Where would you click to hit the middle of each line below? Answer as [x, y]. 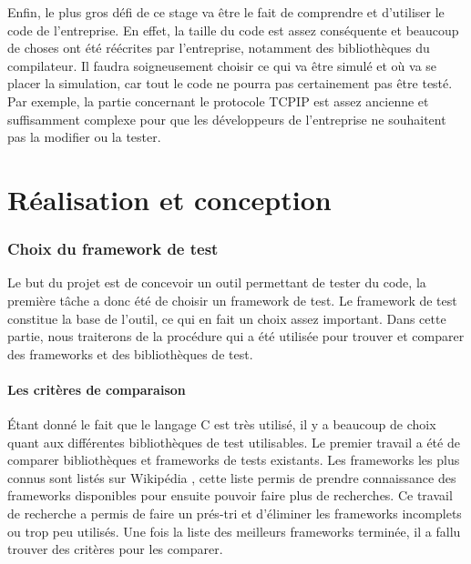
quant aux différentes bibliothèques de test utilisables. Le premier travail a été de [234, 442]
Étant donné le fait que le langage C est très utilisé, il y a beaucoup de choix [222, 424]
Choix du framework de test [113, 249]
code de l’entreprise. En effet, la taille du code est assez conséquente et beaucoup [233, 30]
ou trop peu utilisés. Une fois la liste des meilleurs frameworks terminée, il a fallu [234, 531]
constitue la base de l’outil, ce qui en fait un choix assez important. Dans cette [227, 318]
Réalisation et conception [169, 199]
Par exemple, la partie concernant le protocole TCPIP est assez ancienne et [218, 101]
